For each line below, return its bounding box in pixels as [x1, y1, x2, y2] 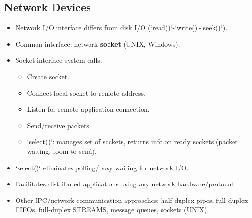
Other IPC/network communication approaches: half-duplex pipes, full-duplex [15, 195, 248, 205]
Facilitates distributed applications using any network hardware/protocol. [15, 179, 235, 189]
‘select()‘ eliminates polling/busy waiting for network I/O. [15, 162, 189, 172]
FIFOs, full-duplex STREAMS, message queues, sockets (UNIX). [15, 204, 209, 215]
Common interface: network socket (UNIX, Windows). [15, 38, 180, 49]
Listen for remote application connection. [27, 104, 150, 114]
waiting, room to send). [27, 146, 97, 156]
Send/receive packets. [27, 120, 91, 130]
